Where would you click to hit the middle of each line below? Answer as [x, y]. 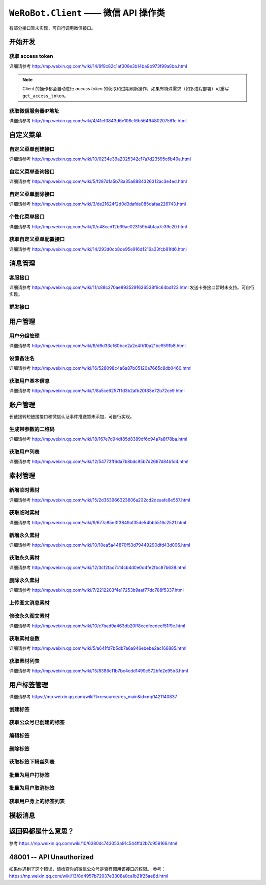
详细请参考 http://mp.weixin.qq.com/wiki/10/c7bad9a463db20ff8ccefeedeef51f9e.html [97, 626]
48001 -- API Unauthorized [51, 857]
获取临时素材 [24, 513]
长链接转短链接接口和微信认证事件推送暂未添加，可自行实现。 [72, 417]
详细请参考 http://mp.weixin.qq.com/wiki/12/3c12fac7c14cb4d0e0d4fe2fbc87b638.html [98, 567]
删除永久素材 [24, 580]
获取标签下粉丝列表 [32, 762]
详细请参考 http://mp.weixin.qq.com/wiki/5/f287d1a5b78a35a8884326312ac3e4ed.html [98, 181]
